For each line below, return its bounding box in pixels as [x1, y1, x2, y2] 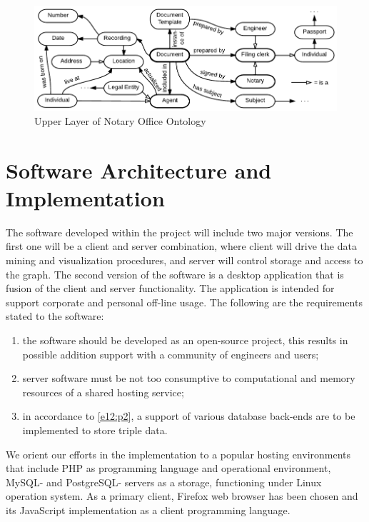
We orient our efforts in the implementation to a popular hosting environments [6, 446, 351, 461]
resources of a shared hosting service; [22, 384, 184, 399]
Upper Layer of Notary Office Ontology [34, 113, 206, 128]
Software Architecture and [6, 155, 272, 184]
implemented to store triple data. [22, 423, 168, 438]
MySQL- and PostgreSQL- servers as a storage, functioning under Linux [6, 474, 322, 489]
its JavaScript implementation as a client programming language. [6, 502, 290, 517]
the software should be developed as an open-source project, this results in [22, 333, 348, 348]
